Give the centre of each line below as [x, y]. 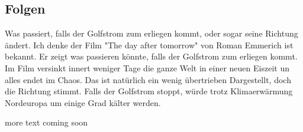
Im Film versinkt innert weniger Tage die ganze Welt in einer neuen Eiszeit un [147, 67]
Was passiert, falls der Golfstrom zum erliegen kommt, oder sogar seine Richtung [151, 33]
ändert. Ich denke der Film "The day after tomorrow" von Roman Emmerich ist [149, 44]
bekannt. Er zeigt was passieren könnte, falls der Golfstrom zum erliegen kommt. [151, 56]
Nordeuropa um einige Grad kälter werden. [83, 102]
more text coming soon [46, 122]
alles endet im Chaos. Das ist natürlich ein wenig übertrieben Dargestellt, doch [148, 79]
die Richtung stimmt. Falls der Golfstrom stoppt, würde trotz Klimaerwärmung [149, 91]
